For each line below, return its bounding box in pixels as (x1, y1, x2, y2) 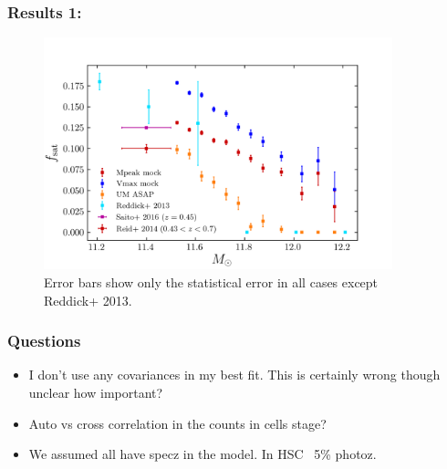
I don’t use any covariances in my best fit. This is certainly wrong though (28, 365, 441, 384)
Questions (7, 329, 81, 352)
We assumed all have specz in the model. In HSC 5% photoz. (28, 444, 377, 464)
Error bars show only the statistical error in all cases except (44, 272, 379, 291)
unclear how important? (28, 382, 163, 401)
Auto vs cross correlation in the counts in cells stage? (28, 413, 327, 433)
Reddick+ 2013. (44, 290, 132, 309)
